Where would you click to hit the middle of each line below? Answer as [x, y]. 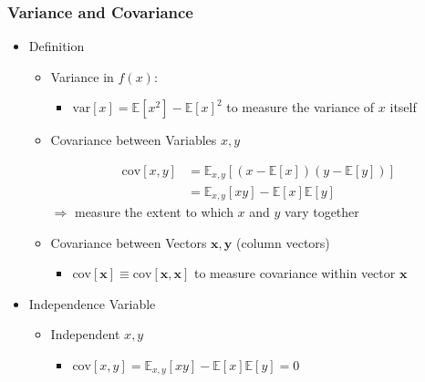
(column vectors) [283, 242]
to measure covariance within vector [295, 273]
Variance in [82, 76]
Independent [85, 334]
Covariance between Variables [134, 140]
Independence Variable [92, 303]
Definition [57, 46]
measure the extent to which [154, 211]
